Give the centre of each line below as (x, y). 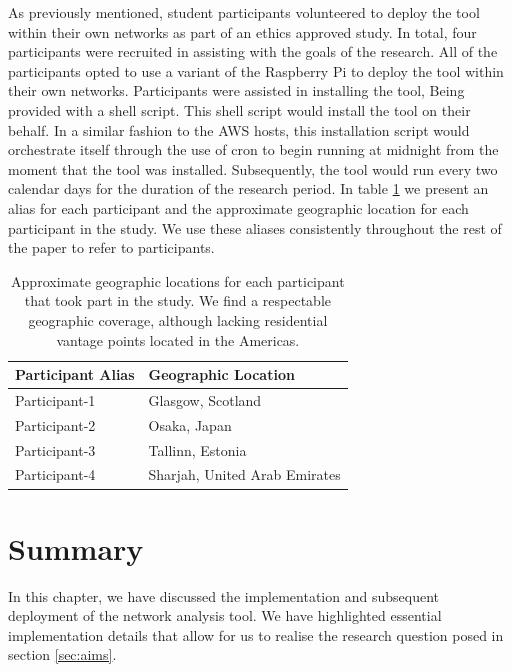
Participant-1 (55, 399)
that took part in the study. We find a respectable (178, 300)
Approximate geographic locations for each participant (178, 280)
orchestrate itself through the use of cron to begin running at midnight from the (253, 149)
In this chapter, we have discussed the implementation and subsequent (223, 595)
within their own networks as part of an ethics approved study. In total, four (242, 31)
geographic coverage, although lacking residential (178, 319)
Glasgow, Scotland (205, 399)
